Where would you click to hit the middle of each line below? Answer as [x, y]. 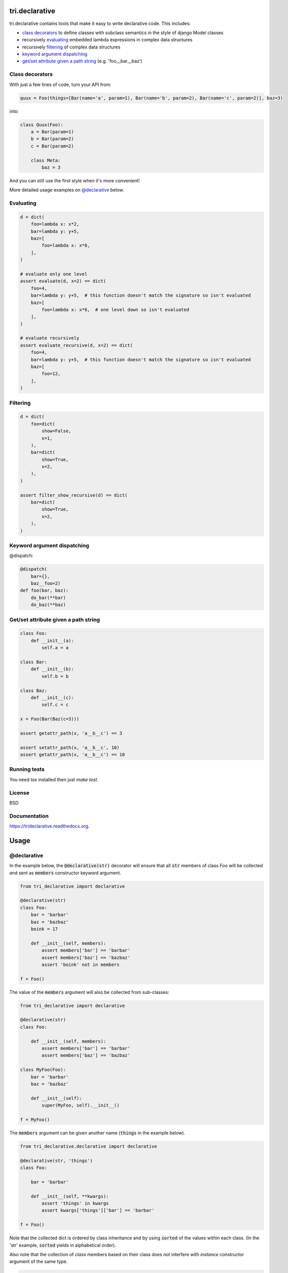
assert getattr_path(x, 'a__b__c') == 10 [73, 755]
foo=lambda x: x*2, [55, 224]
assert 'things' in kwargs [75, 1203]
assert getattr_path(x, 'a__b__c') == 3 [71, 733]
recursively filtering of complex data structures [71, 47]
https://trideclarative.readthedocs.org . [50, 826]
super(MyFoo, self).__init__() [80, 1105]
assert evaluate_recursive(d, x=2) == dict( [77, 345]
